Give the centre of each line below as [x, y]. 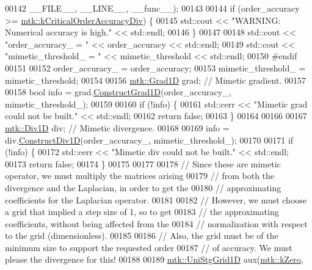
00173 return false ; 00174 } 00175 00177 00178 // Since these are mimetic [143, 163]
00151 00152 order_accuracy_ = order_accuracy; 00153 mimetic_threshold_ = [155, 67]
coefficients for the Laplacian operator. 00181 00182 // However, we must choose [156, 199]
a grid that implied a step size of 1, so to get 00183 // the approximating [142, 212]
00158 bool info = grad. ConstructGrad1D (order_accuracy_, [118, 92]
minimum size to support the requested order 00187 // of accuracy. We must [149, 247]
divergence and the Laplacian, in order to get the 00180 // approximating [143, 187]
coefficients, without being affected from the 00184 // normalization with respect [156, 223]
